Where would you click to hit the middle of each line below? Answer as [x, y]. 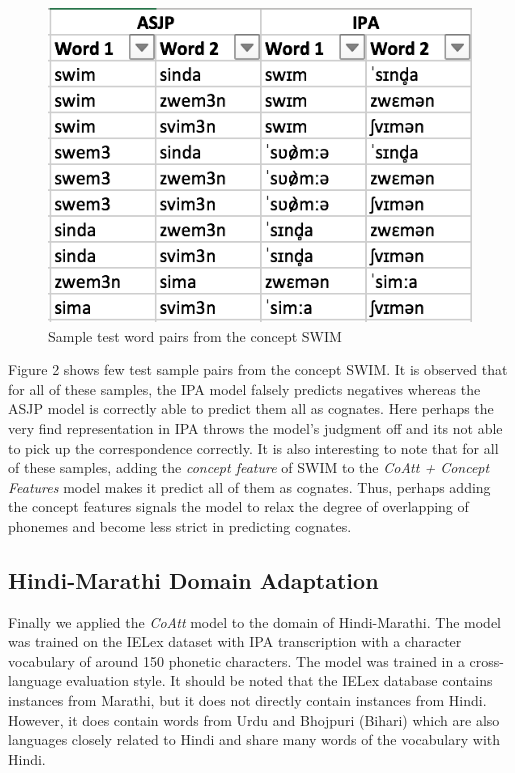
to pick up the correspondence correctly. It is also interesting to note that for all [253, 447]
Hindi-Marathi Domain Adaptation [193, 579]
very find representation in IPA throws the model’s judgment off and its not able [255, 427]
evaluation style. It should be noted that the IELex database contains [279, 680]
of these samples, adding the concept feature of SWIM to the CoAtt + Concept [249, 467]
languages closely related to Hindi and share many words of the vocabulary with [254, 739]
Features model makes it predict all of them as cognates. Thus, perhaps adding [249, 486]
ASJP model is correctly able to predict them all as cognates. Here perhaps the [251, 408]
